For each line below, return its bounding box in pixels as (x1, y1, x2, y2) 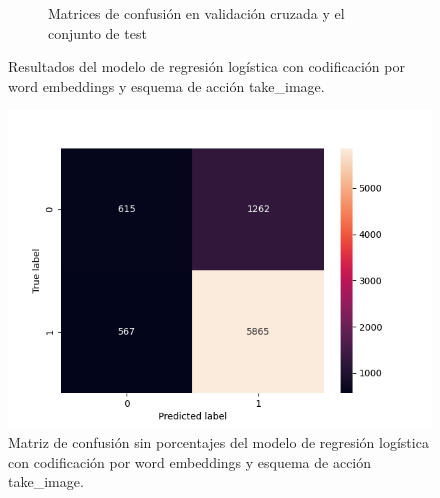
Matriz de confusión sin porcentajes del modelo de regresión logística (8, 431, 429, 452)
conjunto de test (48, 22, 147, 43)
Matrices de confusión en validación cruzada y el (48, 3, 345, 23)
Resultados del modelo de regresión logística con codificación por (8, 56, 405, 77)
